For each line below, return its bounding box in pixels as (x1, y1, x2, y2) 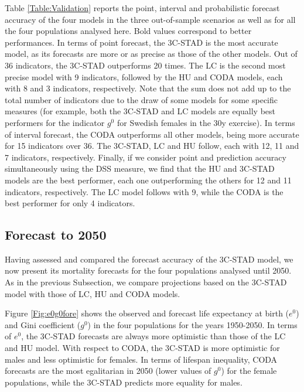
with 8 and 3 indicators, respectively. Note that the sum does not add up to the (5, 82, 291, 94)
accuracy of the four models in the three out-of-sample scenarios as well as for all (5, 13, 296, 25)
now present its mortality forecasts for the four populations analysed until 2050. (5, 264, 292, 277)
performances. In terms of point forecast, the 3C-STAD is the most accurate (5, 36, 278, 48)
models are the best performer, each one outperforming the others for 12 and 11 (5, 173, 292, 186)
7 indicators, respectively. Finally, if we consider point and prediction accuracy (5, 151, 286, 163)
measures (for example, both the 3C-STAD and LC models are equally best (5, 105, 276, 117)
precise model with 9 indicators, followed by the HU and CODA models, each (5, 70, 283, 83)
